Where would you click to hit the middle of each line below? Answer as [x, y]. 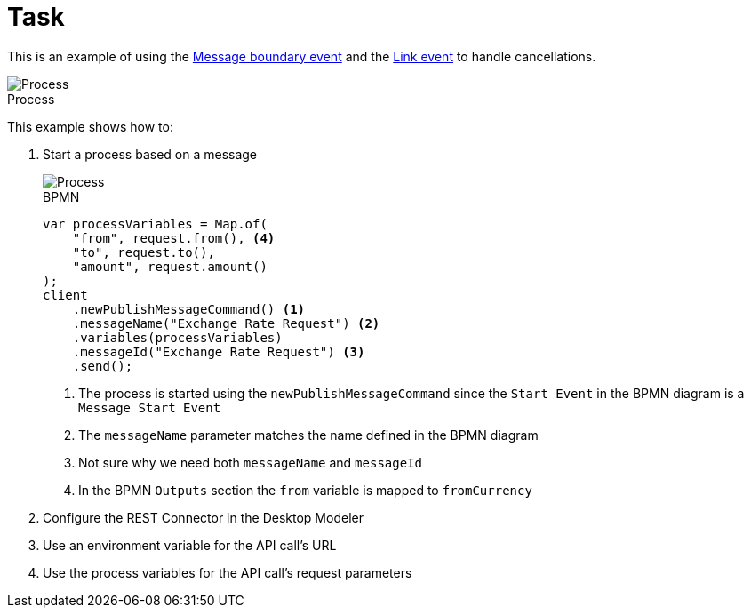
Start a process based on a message [150, 154]
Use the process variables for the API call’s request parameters [228, 572]
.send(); [103, 366]
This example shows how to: [90, 126]
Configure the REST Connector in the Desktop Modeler [203, 517]
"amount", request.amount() [170, 266]
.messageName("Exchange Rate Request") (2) [226, 323]
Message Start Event [150, 407]
